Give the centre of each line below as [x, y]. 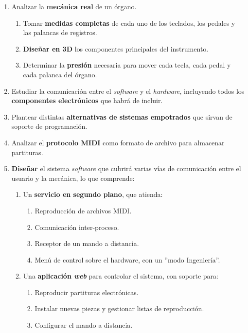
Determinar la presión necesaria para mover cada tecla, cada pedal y [127, 65]
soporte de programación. [49, 126]
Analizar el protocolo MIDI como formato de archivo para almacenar [118, 142]
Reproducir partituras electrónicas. [87, 292]
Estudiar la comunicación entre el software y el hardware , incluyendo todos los [128, 91]
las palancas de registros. [60, 32]
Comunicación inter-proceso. [77, 227]
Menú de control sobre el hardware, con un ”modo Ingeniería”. [127, 259]
